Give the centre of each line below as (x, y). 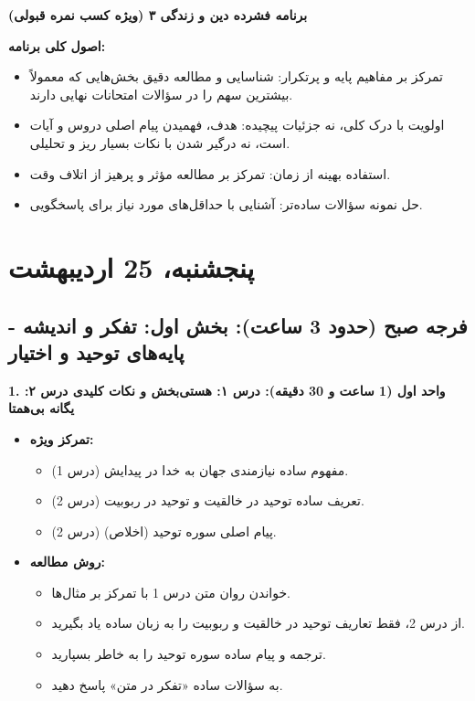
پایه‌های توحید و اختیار (96, 351)
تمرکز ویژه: (62, 438)
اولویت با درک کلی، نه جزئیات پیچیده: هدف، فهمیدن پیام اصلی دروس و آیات (237, 125)
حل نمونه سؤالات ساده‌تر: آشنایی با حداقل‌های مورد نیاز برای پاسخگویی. (226, 204)
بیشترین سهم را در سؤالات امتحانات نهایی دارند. (161, 94)
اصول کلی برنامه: (57, 45)
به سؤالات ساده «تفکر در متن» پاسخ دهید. (167, 684)
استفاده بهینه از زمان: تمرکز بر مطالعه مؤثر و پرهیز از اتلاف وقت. (210, 173)
